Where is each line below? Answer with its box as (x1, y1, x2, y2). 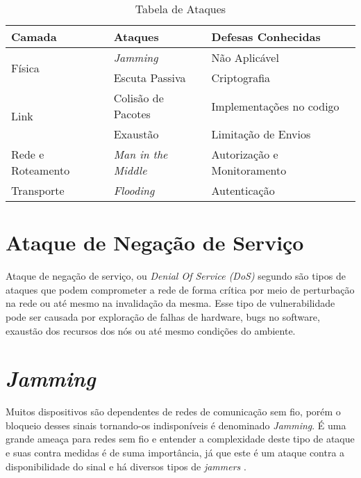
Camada (11, 29, 57, 45)
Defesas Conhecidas (211, 29, 321, 45)
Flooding (113, 182, 155, 198)
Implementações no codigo (211, 97, 339, 114)
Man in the (113, 146, 168, 162)
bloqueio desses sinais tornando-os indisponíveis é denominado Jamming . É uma (6, 417, 346, 432)
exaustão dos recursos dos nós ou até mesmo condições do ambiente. (6, 323, 296, 337)
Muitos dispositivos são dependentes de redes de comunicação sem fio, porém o (6, 404, 341, 419)
